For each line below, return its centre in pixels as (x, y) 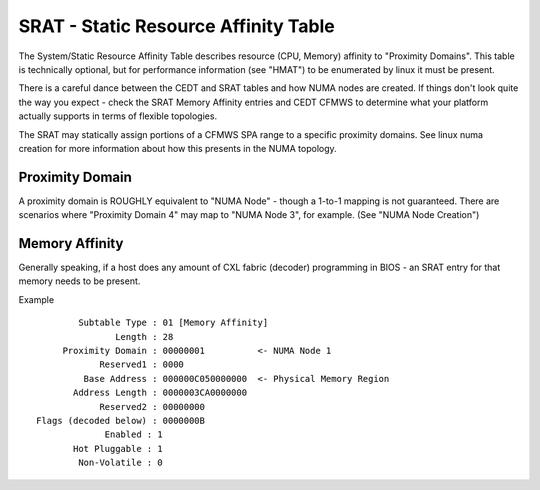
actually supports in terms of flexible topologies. (118, 116)
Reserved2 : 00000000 (152, 406)
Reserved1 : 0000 (142, 364)
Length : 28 (144, 336)
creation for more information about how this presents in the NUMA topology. (177, 148)
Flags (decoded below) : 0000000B (120, 420)
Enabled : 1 (134, 434)
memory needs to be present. (79, 281)
